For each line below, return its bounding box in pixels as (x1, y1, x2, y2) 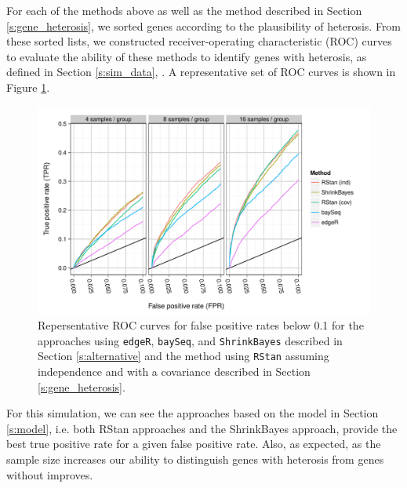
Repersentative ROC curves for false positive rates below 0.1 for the (38, 317, 364, 333)
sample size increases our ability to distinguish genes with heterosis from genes (6, 451, 384, 468)
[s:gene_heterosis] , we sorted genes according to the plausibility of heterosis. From (6, 17, 402, 34)
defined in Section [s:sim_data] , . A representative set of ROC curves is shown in (6, 64, 396, 80)
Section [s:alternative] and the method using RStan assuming (38, 348, 329, 364)
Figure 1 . (6, 78, 50, 95)
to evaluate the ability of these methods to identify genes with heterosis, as (6, 48, 367, 64)
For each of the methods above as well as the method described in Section (6, 2, 362, 18)
